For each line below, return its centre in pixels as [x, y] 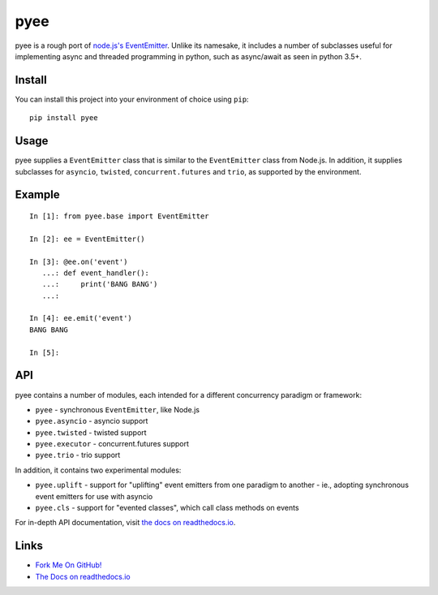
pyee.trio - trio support [78, 455]
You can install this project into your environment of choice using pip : [132, 99]
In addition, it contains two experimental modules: [98, 470]
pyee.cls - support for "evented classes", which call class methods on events [167, 508]
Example [37, 195]
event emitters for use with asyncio [94, 496]
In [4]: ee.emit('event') [81, 318]
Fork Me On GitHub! [69, 565]
